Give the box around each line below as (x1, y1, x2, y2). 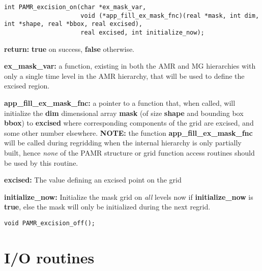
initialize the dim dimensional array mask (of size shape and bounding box (4, 107, 244, 118)
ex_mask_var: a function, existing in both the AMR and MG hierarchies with (4, 61, 256, 71)
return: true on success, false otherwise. (4, 43, 135, 54)
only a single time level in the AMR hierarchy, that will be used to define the (4, 70, 245, 81)
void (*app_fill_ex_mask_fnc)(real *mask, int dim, (80, 12, 259, 19)
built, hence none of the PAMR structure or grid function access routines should (4, 147, 255, 158)
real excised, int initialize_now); (80, 28, 205, 36)
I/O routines (4, 247, 95, 267)
